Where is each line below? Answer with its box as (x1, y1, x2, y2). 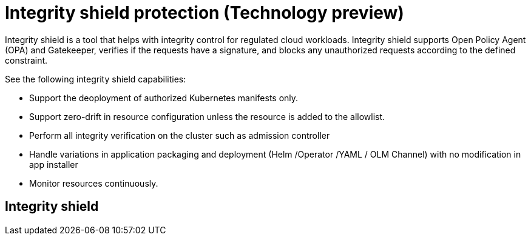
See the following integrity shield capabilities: (5, 73, 186, 84)
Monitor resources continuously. (29, 178, 158, 188)
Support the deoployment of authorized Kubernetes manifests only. (29, 92, 299, 103)
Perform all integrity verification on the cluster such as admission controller (29, 130, 330, 141)
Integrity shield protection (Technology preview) (5, 2, 404, 23)
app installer (29, 159, 78, 170)
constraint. (5, 55, 48, 65)
